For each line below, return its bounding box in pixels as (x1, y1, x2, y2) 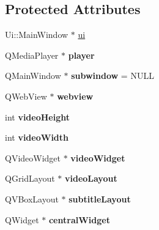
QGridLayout (5, 172, 55, 185)
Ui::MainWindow (5, 28, 68, 41)
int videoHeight (5, 110, 70, 123)
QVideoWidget (5, 151, 61, 164)
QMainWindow (5, 69, 61, 82)
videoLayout (64, 172, 117, 185)
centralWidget (48, 213, 110, 226)
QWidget (5, 213, 39, 226)
